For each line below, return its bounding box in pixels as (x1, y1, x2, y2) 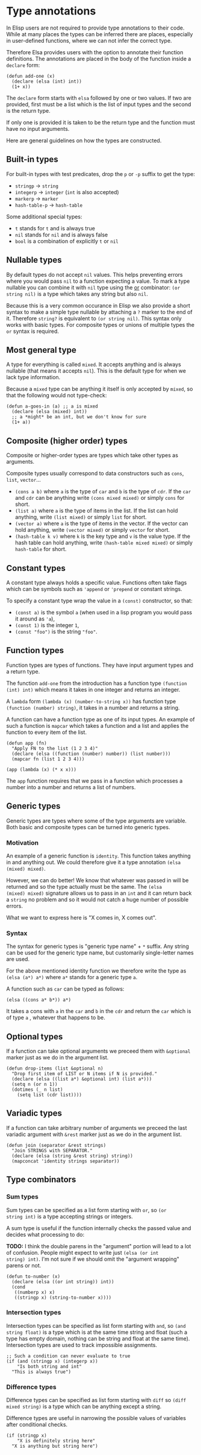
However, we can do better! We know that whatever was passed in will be (6, 876, 189, 884)
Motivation (6, 838, 39, 847)
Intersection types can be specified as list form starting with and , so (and (6, 1322, 186, 1329)
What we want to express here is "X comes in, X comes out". (6, 914, 156, 921)
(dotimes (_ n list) (11, 1087, 63, 1093)
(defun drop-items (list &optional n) (6, 1065, 104, 1072)
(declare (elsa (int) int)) (11, 78, 82, 84)
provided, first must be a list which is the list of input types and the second (6, 101, 191, 108)
